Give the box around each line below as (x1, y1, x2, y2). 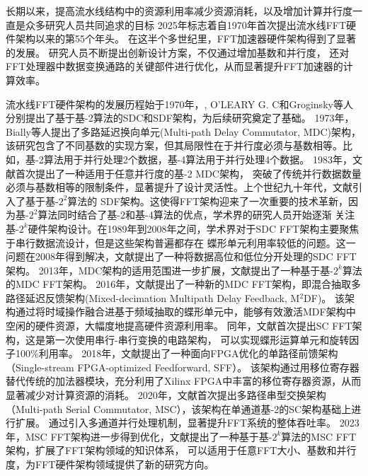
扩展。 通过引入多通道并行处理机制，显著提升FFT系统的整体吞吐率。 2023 (15, 415, 360, 430)
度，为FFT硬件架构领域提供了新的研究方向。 (6, 457, 214, 471)
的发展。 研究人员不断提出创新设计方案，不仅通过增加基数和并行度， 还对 (6, 45, 350, 59)
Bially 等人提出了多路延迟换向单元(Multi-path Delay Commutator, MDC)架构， (6, 124, 361, 139)
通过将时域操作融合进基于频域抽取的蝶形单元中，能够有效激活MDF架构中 (15, 304, 356, 319)
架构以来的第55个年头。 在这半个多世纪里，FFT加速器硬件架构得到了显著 (15, 31, 357, 46)
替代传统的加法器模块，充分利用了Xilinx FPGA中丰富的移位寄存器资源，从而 (6, 373, 362, 388)
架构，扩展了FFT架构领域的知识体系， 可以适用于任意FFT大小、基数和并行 (6, 443, 357, 458)
